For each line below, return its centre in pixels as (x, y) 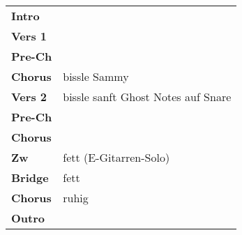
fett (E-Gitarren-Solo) (116, 157)
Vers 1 (29, 36)
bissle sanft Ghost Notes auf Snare (147, 97)
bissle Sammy (96, 76)
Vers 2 (29, 97)
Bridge (30, 177)
